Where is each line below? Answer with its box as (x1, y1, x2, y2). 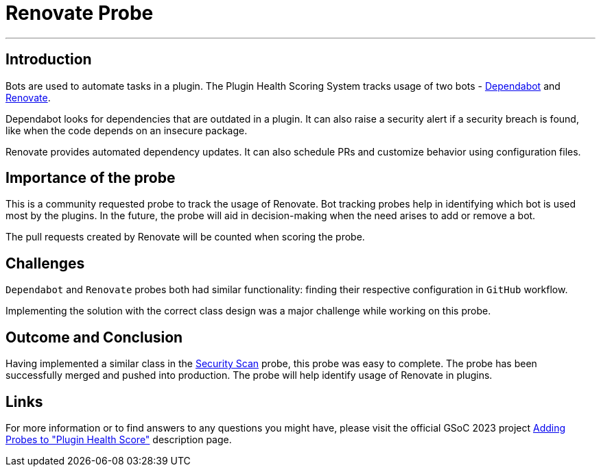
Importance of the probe (5, 169, 176, 187)
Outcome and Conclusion (5, 328, 183, 346)
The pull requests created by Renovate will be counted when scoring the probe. (5, 231, 365, 243)
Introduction (5, 51, 92, 69)
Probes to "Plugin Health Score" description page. (5, 433, 232, 445)
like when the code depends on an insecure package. (5, 124, 248, 136)
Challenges (5, 254, 85, 272)
